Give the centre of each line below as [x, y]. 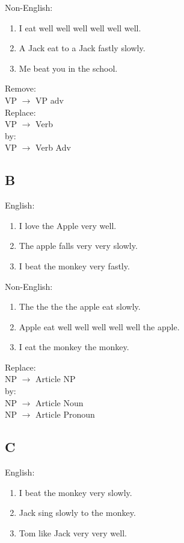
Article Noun [60, 402]
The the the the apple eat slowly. [80, 306]
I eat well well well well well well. [80, 27]
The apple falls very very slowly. [78, 246]
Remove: [20, 88]
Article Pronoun [65, 414]
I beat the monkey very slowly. [75, 492]
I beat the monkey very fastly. [74, 265]
